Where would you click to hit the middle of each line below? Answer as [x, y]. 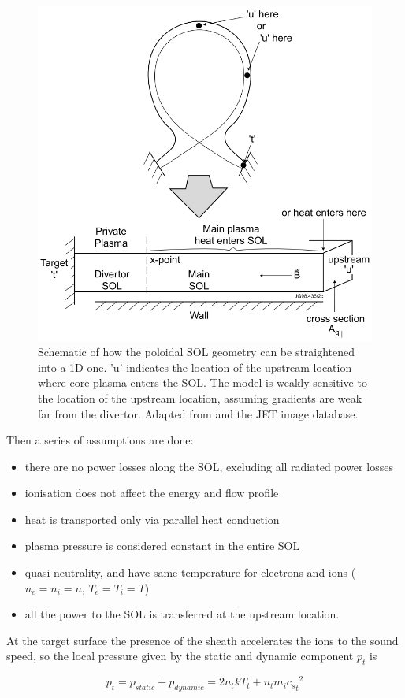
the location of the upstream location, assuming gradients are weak [200, 397]
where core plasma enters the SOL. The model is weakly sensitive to [202, 382]
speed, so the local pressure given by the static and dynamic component [180, 656]
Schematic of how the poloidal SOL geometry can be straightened [197, 352]
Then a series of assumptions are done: [100, 440]
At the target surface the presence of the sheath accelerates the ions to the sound [202, 640]
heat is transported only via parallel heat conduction [152, 519]
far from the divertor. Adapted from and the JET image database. [198, 413]
